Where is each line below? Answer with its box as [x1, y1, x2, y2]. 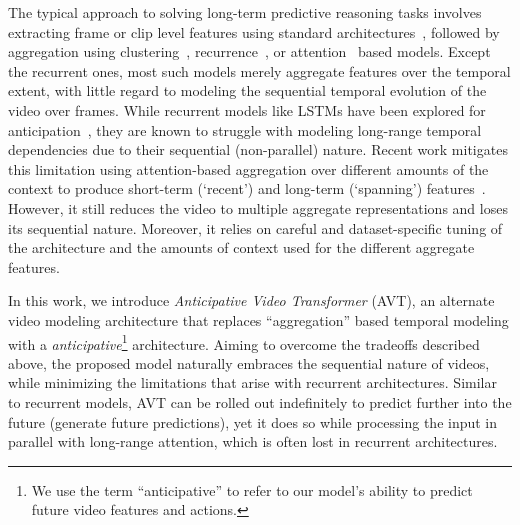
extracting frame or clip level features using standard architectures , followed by [8, 21, 500, 42]
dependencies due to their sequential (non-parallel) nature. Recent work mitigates [8, 139, 508, 160]
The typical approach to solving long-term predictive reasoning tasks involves [8, 2, 482, 22]
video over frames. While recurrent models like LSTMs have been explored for [8, 99, 486, 120]
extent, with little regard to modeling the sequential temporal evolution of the [8, 80, 487, 101]
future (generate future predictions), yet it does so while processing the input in [8, 411, 498, 432]
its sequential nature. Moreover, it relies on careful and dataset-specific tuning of [8, 217, 503, 238]
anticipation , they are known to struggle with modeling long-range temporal [8, 119, 482, 140]
